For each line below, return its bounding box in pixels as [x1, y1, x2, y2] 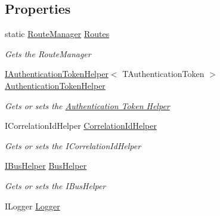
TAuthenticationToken [122, 67, 204, 80]
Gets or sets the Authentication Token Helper [5, 99, 170, 112]
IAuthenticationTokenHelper [5, 67, 109, 80]
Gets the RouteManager [5, 47, 91, 60]
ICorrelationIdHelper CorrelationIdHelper [5, 119, 157, 132]
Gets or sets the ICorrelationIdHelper [5, 139, 141, 152]
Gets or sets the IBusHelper [5, 179, 106, 192]
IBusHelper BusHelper [5, 159, 87, 172]
